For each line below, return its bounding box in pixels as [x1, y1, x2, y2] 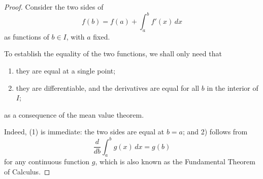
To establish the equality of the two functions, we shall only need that [4, 48, 222, 59]
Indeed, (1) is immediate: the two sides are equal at [4, 126, 165, 137]
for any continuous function [4, 156, 90, 167]
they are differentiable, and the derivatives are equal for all [16, 82, 200, 93]
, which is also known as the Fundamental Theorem [95, 156, 255, 167]
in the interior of [207, 82, 258, 93]
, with [66, 31, 85, 42]
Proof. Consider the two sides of [4, 2, 104, 12]
